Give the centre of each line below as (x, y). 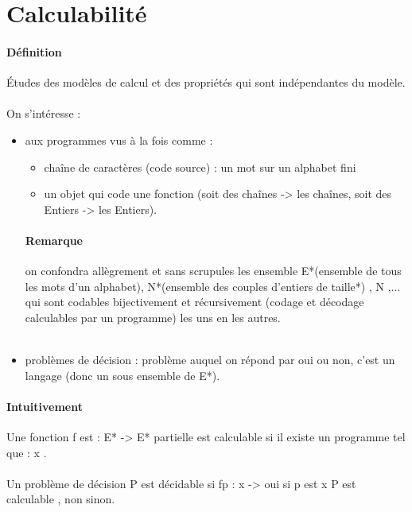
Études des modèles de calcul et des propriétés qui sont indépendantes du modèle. (206, 82)
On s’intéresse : (44, 113)
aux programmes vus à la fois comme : (119, 140)
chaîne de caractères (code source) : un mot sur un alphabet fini (200, 167)
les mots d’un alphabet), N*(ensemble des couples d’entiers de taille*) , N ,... (213, 286)
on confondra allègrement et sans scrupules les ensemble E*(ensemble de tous (213, 271)
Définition (34, 51)
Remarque (54, 240)
